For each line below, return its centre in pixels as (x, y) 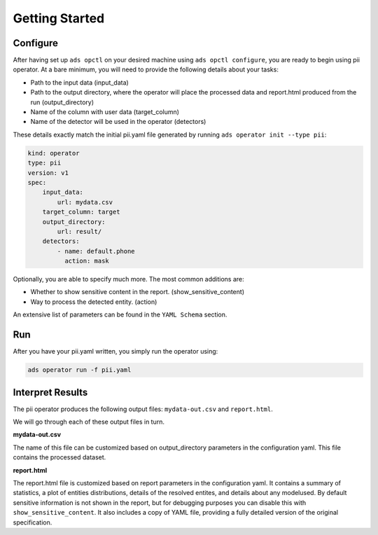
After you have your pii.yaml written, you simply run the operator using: (115, 352)
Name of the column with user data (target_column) (105, 112)
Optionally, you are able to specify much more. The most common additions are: (128, 279)
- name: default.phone (96, 251)
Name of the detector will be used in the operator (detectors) (118, 122)
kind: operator (54, 153)
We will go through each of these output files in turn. (89, 422)
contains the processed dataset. (59, 457)
